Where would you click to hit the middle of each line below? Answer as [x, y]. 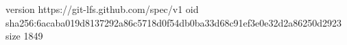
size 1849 [24, 36]
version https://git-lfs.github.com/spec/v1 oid [102, 9]
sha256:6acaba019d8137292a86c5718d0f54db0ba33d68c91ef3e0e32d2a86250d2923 [174, 22]
